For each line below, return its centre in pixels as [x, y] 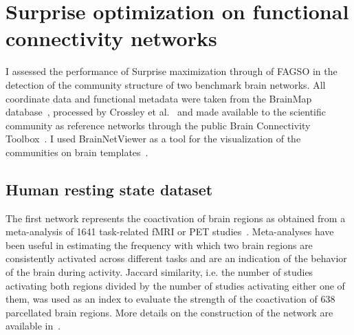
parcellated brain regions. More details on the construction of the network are [169, 312]
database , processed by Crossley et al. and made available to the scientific [166, 112]
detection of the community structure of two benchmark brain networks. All [166, 84]
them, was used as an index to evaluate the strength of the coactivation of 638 [170, 299]
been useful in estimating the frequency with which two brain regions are [159, 245]
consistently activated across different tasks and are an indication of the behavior [176, 258]
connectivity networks [111, 38]
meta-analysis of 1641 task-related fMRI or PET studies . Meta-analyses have [170, 231]
